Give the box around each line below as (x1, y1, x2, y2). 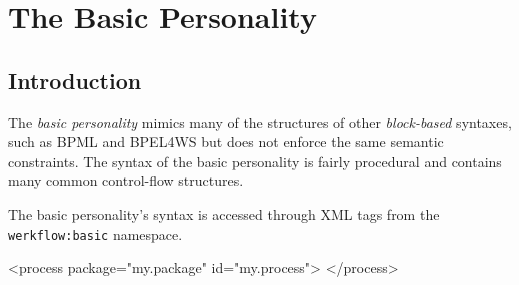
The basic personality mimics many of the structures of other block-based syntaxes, (8, 111, 512, 132)
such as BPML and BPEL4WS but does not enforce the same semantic (8, 131, 444, 152)
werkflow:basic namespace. (8, 223, 183, 244)
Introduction (8, 64, 142, 95)
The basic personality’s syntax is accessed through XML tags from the (8, 203, 440, 224)
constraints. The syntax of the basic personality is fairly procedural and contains (8, 150, 502, 171)
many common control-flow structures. (8, 170, 244, 191)
